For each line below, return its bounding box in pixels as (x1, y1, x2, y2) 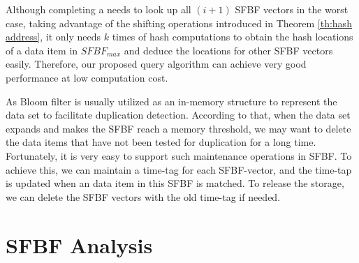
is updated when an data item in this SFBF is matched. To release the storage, (6, 176, 344, 190)
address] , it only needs (6, 29, 101, 44)
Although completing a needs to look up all (6, 2, 191, 16)
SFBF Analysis (6, 230, 153, 259)
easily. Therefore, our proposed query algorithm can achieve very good (6, 57, 307, 71)
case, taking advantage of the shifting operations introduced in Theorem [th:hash (6, 15, 352, 30)
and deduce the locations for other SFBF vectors (124, 43, 333, 57)
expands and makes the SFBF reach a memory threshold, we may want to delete (6, 121, 351, 135)
